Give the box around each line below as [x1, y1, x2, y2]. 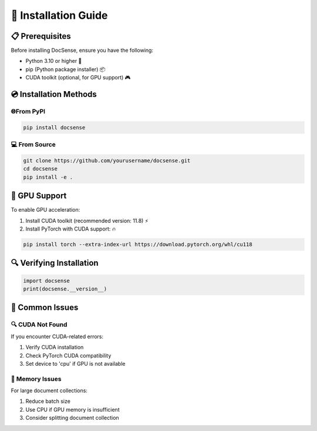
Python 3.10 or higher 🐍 [25, 58, 82, 65]
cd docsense [23, 165, 58, 172]
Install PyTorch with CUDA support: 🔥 [25, 225, 116, 232]
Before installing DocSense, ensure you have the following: [11, 47, 154, 54]
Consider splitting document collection [25, 415, 120, 422]
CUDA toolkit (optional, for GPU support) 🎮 [25, 74, 131, 81]
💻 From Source [11, 141, 56, 149]
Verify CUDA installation [25, 344, 84, 351]
